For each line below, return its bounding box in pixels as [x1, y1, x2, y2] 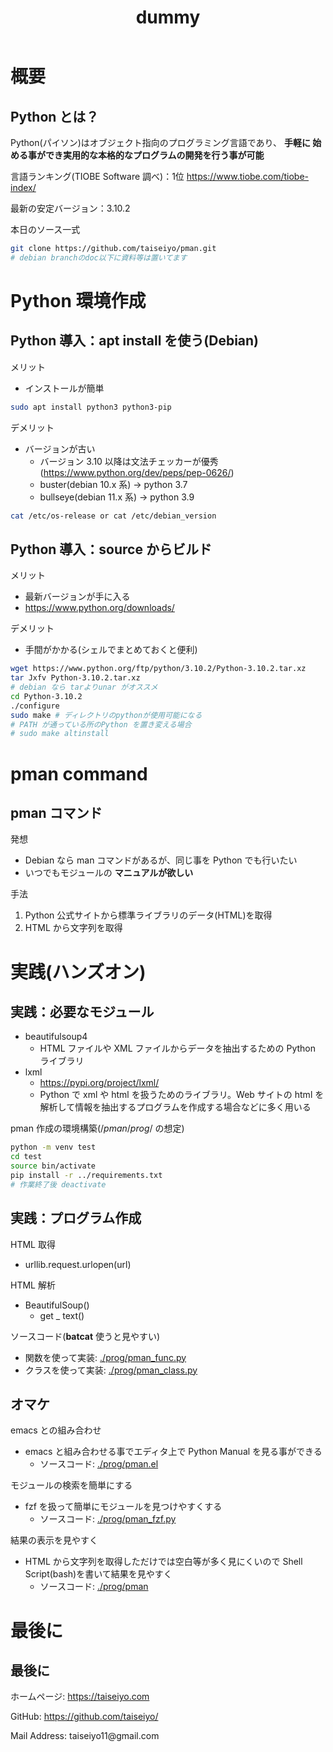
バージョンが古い [24, 442, 96, 455]
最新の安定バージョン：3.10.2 [10, 202, 131, 214]
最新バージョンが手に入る [24, 591, 131, 603]
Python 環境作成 [10, 289, 147, 312]
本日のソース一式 [10, 224, 81, 235]
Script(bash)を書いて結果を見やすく [24, 1568, 173, 1580]
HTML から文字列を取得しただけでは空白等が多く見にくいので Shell [24, 1556, 303, 1568]
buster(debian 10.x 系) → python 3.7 [39, 478, 188, 490]
